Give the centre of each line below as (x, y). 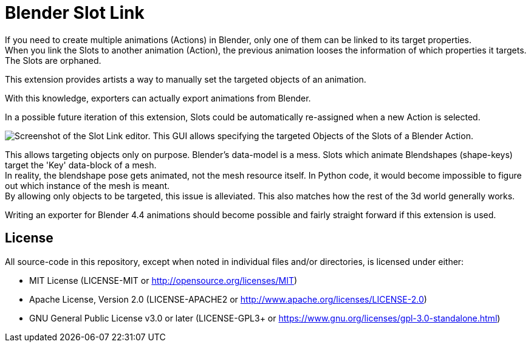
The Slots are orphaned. (53, 60)
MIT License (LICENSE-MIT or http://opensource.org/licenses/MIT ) (163, 280)
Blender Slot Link (75, 13)
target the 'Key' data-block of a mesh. (81, 165)
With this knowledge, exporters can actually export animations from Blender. (158, 98)
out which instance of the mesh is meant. (87, 185)
